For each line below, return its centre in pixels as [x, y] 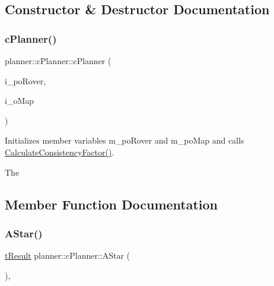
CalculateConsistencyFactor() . [60, 152]
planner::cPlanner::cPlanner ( [58, 61]
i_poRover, [26, 80]
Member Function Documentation [111, 204]
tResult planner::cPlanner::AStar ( [68, 255]
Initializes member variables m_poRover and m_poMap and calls [125, 140]
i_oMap [20, 101]
